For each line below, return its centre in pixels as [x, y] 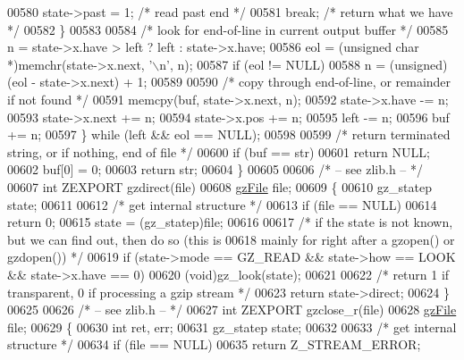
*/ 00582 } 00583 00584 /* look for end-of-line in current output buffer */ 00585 [228, 29]
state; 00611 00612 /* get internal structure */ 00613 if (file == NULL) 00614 [222, 204]
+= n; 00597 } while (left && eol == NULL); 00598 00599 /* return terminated [229, 134]
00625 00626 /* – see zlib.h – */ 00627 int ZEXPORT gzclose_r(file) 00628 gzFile [232, 310]
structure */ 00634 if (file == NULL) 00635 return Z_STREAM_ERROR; [214, 344]
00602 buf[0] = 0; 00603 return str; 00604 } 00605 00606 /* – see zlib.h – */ [215, 169]
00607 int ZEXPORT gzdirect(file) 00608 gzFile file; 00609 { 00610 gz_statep [219, 186]
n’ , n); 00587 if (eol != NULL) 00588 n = [273, 64]
